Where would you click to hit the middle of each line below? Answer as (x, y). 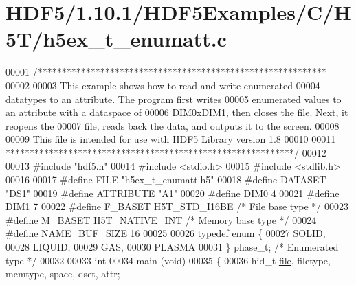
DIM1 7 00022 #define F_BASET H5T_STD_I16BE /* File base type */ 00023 (177, 206)
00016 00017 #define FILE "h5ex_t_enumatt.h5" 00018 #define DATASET (166, 180)
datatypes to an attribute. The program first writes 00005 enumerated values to (174, 99)
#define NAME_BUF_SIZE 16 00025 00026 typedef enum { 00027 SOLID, (166, 233)
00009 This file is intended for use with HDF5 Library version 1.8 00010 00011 (171, 139)
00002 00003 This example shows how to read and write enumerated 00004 (163, 85)
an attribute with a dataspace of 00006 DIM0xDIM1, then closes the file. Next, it (177, 112)
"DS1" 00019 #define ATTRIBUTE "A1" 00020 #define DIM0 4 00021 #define (173, 193)
